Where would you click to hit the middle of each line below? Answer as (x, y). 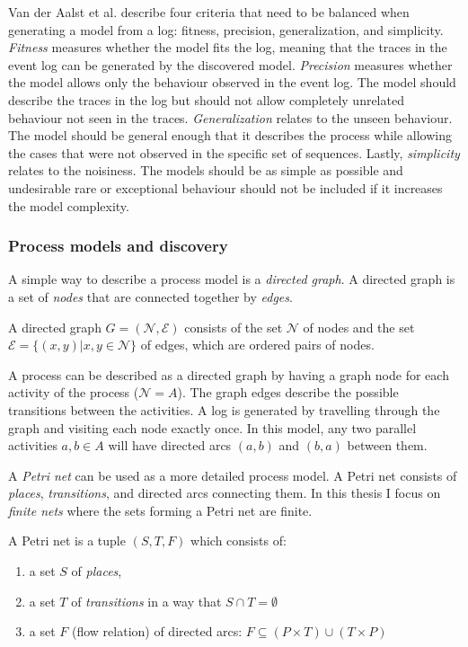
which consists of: (238, 541)
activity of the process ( (74, 392)
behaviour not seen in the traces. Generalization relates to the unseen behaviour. (230, 117)
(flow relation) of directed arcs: (157, 631)
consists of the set (234, 327)
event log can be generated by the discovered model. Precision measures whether (230, 64)
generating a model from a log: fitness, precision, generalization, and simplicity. (226, 29)
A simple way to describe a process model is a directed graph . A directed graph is (232, 279)
